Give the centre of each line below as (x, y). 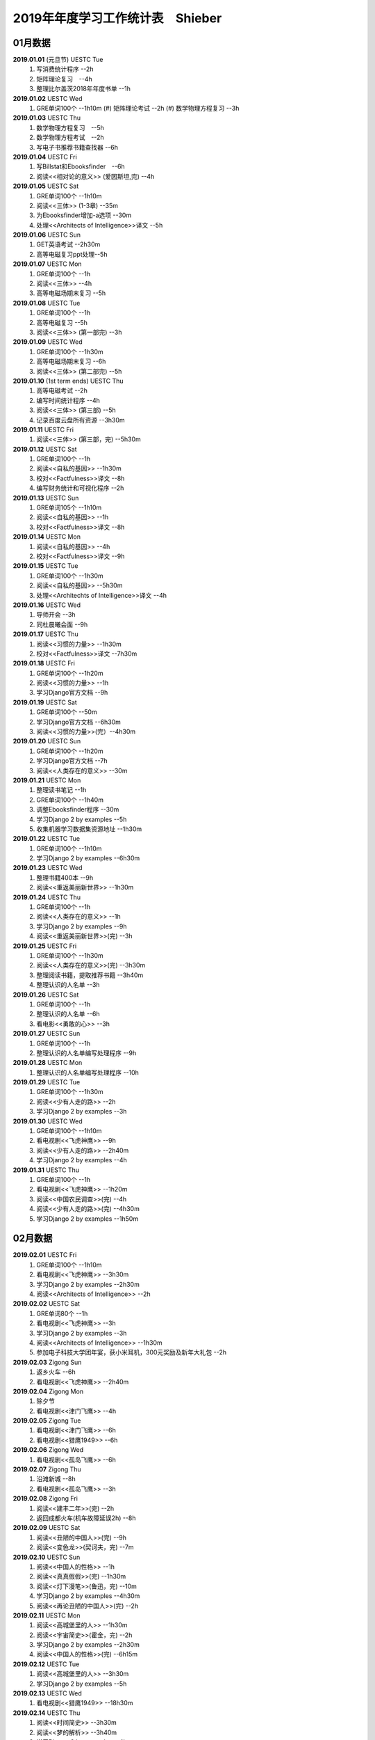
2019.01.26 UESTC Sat (46, 995)
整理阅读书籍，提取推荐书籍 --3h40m (90, 975)
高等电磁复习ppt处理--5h (72, 254)
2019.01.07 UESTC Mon (48, 264)
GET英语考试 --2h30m (68, 244)
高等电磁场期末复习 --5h (71, 293)
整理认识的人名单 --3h (68, 985)
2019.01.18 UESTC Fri (44, 663)
